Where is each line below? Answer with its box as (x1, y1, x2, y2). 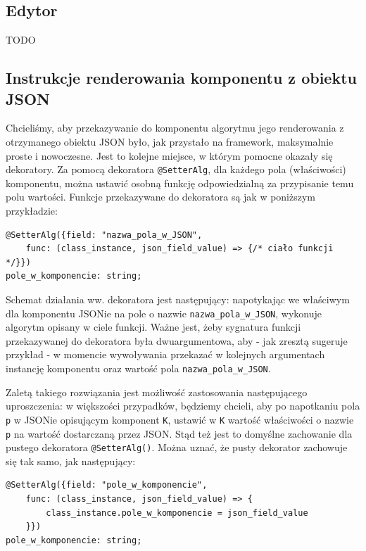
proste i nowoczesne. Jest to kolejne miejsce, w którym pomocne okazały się (6, 148, 333, 163)
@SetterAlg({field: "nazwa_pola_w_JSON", (6, 229, 203, 240)
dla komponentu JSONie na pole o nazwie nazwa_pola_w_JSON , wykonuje (6, 305, 322, 320)
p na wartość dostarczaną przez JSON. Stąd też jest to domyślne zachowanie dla (6, 426, 353, 441)
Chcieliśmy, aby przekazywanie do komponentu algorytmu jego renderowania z (6, 120, 344, 135)
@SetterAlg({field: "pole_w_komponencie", (6, 480, 208, 490)
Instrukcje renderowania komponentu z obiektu (6, 67, 357, 89)
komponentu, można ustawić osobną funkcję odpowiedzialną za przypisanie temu (6, 175, 354, 190)
